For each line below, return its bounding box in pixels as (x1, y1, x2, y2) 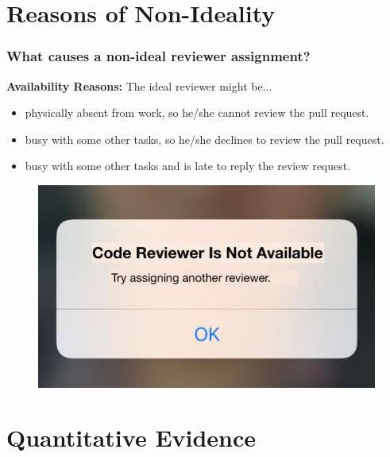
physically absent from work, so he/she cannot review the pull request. (25, 104, 369, 121)
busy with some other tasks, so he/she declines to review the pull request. (25, 130, 384, 147)
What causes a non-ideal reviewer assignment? (6, 46, 311, 66)
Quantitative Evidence (6, 421, 257, 454)
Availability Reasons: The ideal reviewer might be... (6, 77, 272, 94)
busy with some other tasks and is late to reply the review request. (25, 157, 351, 174)
